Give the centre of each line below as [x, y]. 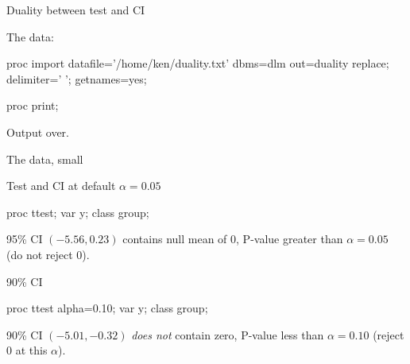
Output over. [38, 132]
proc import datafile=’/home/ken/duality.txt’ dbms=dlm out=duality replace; [198, 63]
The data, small [45, 159]
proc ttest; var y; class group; [78, 212]
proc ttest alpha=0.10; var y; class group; [107, 308]
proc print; [33, 105]
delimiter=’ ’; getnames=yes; [77, 78]
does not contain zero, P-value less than [228, 334]
